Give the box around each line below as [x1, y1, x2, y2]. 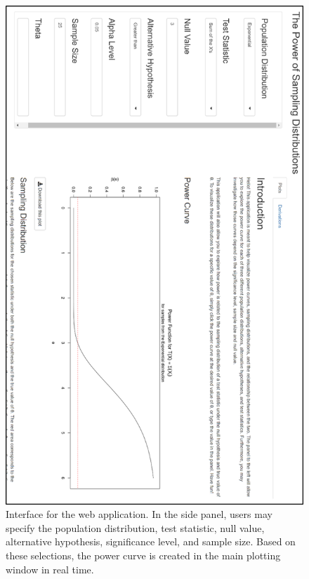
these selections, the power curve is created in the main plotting [6, 547, 281, 562]
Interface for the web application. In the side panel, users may [6, 507, 272, 521]
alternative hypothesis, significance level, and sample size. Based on [6, 534, 296, 549]
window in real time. [6, 561, 94, 576]
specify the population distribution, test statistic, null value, [6, 520, 265, 535]
